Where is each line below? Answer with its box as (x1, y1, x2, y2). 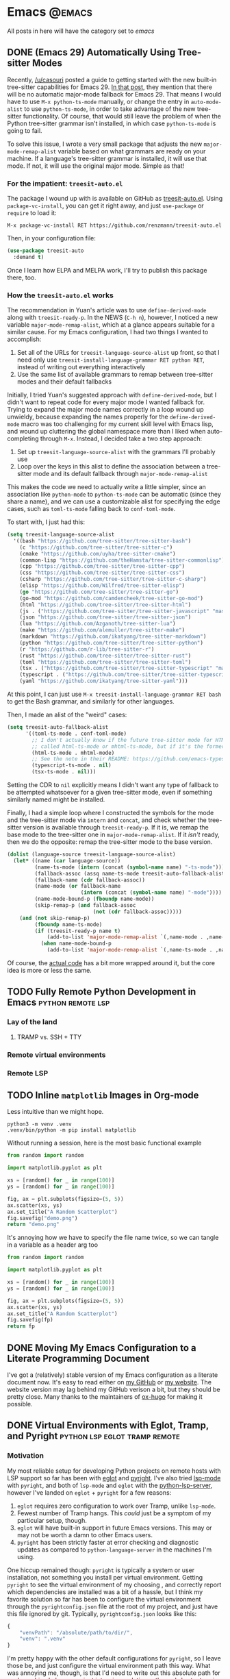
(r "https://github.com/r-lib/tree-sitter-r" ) (19, 645, 155, 653)
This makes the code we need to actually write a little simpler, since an (7, 483, 207, 491)
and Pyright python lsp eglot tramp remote (7, 1430, 180, 1442)
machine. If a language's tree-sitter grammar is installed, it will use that (7, 154, 207, 162)
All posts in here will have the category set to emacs (7, 27, 155, 35)
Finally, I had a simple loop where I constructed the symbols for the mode (7, 809, 214, 817)
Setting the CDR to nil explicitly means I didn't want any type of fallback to (7, 781, 219, 789)
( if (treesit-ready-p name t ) (34, 928, 121, 934)
